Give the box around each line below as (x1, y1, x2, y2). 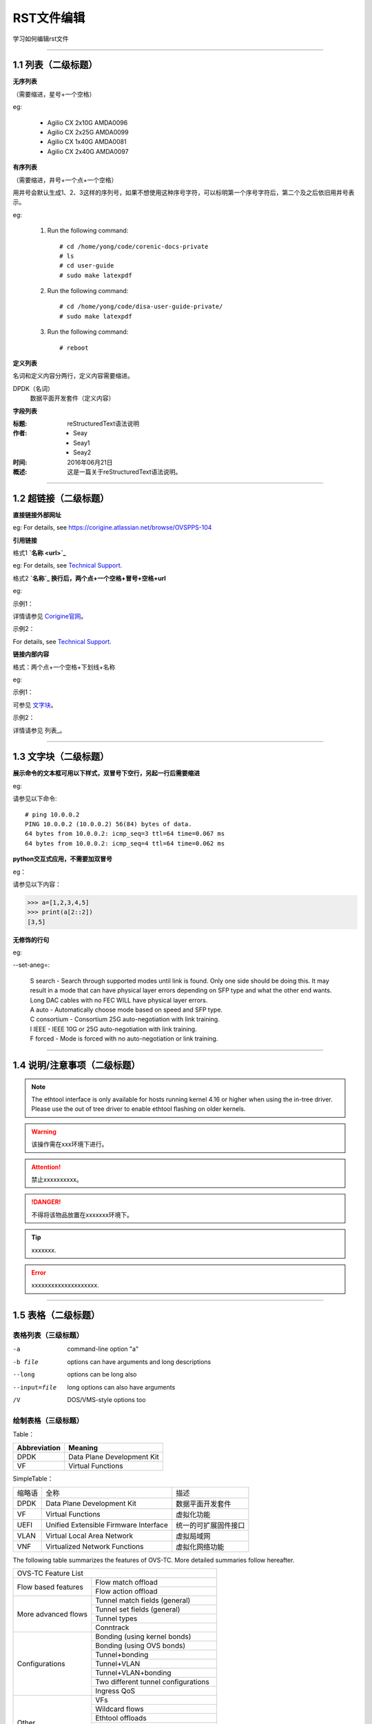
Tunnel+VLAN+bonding (95, 1668, 172, 1678)
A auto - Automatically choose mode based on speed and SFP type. (30, 1005, 223, 1014)
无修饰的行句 (12, 935, 50, 944)
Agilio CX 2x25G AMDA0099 (47, 128, 129, 137)
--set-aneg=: (12, 961, 50, 969)
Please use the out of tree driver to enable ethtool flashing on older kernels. (31, 1105, 246, 1113)
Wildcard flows (95, 1704, 144, 1714)
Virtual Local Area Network (45, 1531, 134, 1541)
